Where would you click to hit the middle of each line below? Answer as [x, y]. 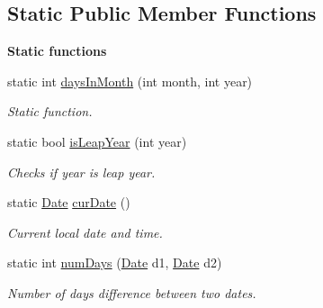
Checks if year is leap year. [81, 172]
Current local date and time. [85, 232]
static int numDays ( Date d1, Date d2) [115, 263]
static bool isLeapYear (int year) [97, 141]
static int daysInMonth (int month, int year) [130, 81]
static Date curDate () [69, 202]
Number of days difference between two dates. [132, 292]
